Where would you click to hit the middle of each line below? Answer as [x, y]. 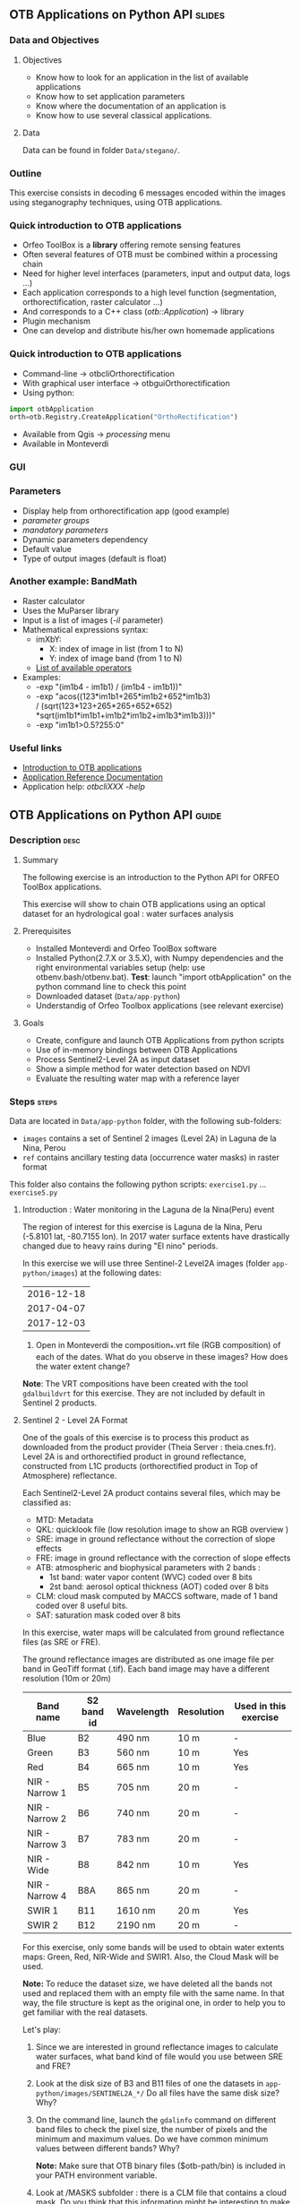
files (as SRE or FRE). [61, 1642]
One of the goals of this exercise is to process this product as [135, 1437]
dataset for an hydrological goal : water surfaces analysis [128, 913]
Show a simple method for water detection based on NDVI [143, 1068]
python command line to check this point [111, 986]
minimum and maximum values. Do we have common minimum [152, 2139]
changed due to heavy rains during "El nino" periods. [120, 1246]
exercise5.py [34, 1193]
